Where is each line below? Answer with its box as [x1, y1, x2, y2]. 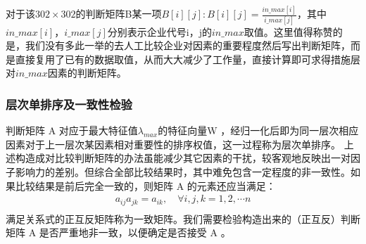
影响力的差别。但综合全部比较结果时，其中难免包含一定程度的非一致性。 [15, 165, 351, 179]
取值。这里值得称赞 [244, 24, 333, 39]
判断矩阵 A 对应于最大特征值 [6, 123, 138, 138]
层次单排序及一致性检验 [6, 95, 132, 113]
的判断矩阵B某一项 [75, 6, 162, 21]
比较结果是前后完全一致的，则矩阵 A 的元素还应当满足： [15, 178, 276, 193]
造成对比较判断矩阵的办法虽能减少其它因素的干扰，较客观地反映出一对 [25, 150, 351, 165]
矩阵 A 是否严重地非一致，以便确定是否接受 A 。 [6, 225, 231, 240]
